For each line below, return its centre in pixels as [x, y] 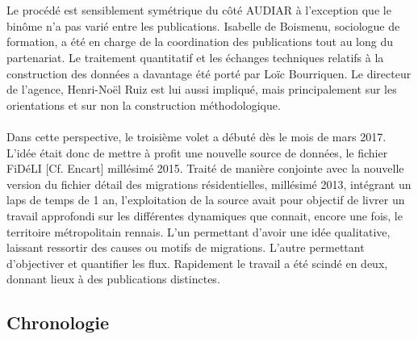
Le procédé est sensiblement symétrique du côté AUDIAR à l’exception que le [199, 10]
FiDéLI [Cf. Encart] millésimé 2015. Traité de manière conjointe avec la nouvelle [205, 168]
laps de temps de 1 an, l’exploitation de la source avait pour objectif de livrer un [206, 200]
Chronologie [58, 322]
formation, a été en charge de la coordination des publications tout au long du [200, 42]
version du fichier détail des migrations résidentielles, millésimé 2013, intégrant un [209, 184]
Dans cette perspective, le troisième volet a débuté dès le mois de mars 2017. [196, 136]
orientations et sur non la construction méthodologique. [144, 105]
